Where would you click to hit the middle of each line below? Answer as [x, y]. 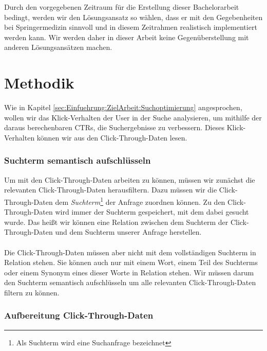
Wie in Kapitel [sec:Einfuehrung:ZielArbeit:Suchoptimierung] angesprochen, [123, 107]
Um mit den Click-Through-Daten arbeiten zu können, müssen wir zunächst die [130, 179]
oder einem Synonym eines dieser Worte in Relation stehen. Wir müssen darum [129, 272]
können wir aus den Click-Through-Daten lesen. [112, 137]
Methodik [39, 83]
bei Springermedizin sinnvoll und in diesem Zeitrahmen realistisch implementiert [131, 27]
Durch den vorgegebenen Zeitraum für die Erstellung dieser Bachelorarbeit [122, 7]
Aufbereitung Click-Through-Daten [79, 315]
